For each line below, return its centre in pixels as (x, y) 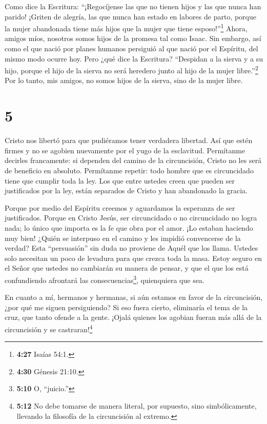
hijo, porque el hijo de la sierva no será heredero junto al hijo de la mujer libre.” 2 (131, 69)
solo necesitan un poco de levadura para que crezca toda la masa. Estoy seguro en (133, 258)
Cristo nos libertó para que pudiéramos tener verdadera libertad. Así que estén (129, 140)
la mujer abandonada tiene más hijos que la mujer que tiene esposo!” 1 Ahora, (126, 27)
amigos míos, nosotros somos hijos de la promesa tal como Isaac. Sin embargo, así (133, 38)
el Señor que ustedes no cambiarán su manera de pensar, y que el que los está (127, 268)
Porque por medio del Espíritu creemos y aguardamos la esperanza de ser (120, 207)
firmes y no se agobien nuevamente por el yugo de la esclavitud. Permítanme (125, 150)
